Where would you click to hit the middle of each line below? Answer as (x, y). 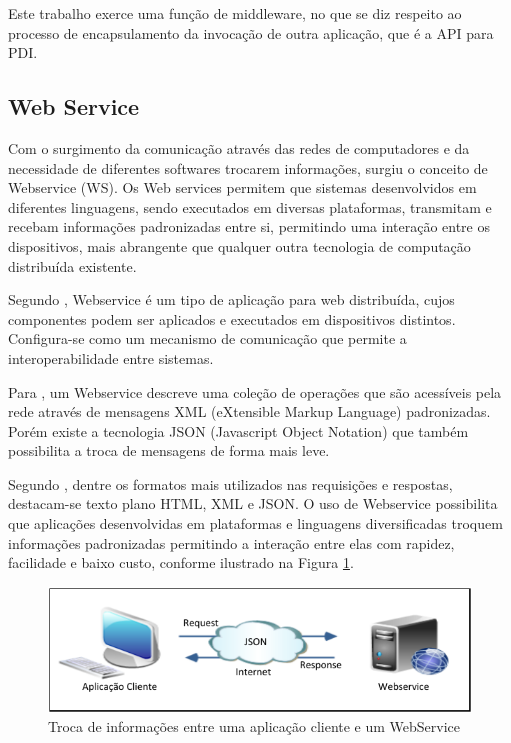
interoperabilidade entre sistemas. (111, 357)
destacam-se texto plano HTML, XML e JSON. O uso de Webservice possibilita (253, 503)
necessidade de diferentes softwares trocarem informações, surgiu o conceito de (248, 167)
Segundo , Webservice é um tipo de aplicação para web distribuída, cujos (231, 299)
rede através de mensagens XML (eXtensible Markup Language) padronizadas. (249, 411)
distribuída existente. (72, 265)
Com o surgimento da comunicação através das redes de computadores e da (239, 147)
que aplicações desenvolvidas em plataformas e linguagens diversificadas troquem (255, 523)
